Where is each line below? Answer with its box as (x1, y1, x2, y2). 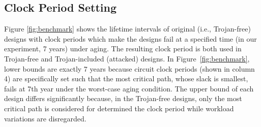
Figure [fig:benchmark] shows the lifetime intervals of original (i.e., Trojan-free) (4, 23, 251, 34)
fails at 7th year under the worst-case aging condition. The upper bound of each (4, 83, 254, 93)
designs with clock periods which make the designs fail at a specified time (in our (4, 33, 257, 44)
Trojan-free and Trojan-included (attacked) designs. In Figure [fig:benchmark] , (4, 53, 250, 63)
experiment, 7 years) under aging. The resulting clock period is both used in (4, 43, 242, 54)
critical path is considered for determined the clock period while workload (4, 103, 234, 113)
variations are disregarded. (4, 113, 86, 123)
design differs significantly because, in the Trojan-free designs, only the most (4, 93, 242, 104)
